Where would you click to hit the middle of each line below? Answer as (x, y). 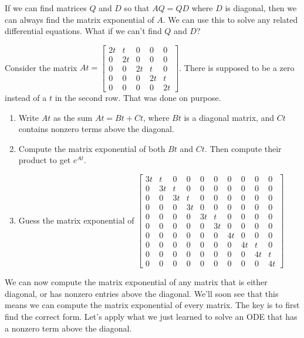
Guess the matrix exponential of (76, 220)
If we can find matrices (46, 8)
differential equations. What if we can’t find (83, 31)
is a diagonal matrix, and (229, 117)
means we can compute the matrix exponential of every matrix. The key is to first (152, 305)
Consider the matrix (41, 67)
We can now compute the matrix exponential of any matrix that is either (136, 282)
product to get (45, 160)
